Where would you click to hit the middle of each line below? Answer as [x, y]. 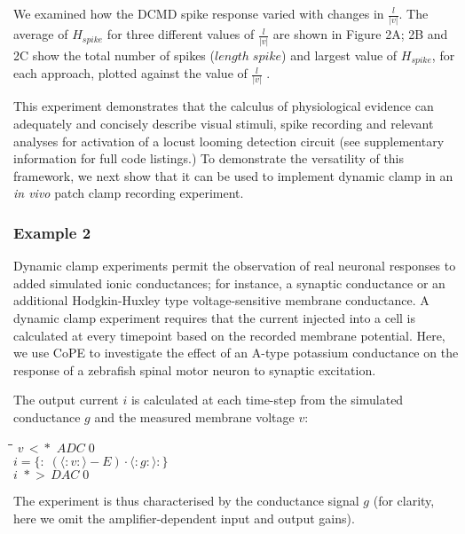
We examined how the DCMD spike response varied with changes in [199, 13]
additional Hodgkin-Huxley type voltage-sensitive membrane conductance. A [221, 300]
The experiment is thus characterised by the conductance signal [186, 501]
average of [41, 34]
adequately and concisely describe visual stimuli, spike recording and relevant [224, 123]
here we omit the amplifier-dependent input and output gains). [184, 518]
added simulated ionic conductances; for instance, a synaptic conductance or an [229, 283]
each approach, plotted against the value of [130, 73]
